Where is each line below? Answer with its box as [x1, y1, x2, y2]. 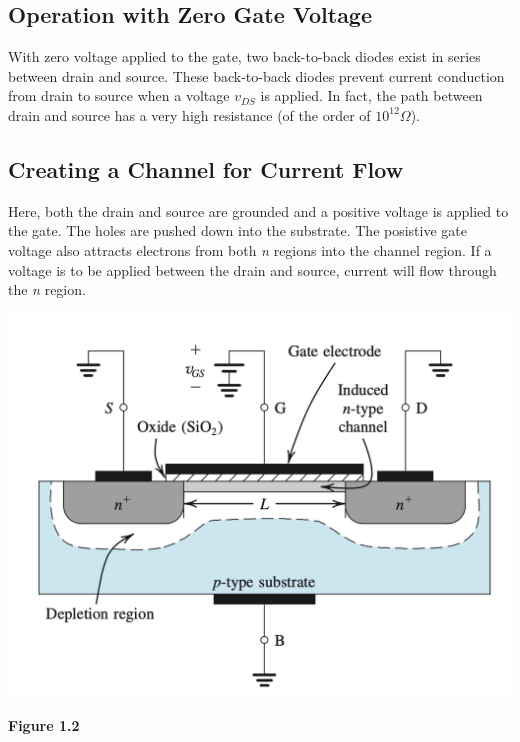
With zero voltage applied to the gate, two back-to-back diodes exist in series [8, 46, 481, 67]
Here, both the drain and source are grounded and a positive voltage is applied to [8, 200, 509, 221]
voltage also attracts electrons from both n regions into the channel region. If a [8, 239, 492, 260]
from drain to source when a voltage [8, 85, 230, 106]
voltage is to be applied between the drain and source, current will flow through [8, 259, 497, 280]
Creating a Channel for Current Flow [8, 153, 404, 184]
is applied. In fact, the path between [260, 85, 483, 106]
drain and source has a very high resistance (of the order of [8, 104, 371, 125]
